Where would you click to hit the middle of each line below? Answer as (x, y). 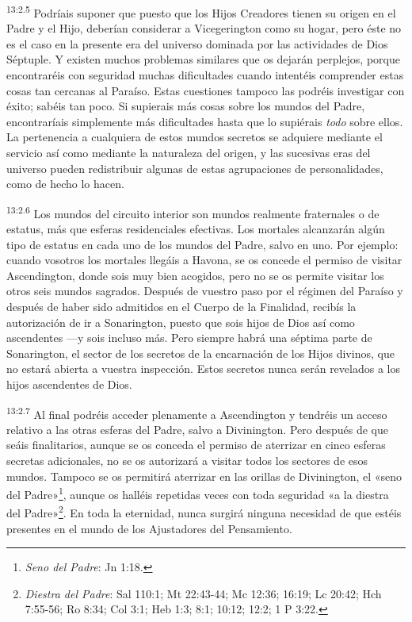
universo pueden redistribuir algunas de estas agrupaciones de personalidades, (195, 168)
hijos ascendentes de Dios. (69, 384)
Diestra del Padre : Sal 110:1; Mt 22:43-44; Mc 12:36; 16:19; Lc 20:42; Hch (203, 593)
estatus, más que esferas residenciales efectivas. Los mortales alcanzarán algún (196, 229)
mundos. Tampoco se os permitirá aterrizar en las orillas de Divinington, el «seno (204, 476)
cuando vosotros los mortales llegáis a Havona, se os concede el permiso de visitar (204, 260)
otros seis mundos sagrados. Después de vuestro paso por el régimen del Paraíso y (205, 291)
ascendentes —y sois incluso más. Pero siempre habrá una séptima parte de (189, 338)
